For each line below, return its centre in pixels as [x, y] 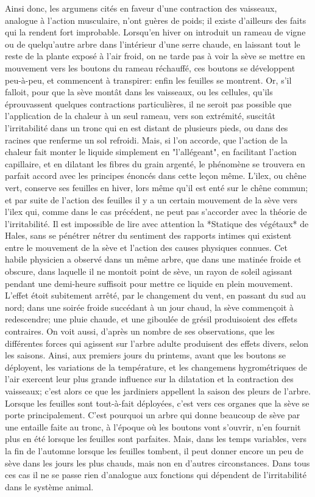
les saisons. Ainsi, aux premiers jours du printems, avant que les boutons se [146, 355]
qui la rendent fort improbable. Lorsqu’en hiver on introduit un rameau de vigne [155, 32]
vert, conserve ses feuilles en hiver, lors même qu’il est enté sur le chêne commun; [157, 187]
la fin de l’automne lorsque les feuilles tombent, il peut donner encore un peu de [154, 450]
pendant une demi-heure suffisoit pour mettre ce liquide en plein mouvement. [149, 283]
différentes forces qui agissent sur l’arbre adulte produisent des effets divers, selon [157, 343]
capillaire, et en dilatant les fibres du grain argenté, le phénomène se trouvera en [155, 163]
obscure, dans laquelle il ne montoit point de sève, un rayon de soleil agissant [149, 271]
